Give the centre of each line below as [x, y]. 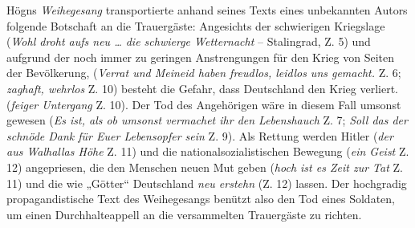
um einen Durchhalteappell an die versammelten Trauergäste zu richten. [184, 214]
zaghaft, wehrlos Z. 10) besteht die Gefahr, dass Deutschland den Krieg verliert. [202, 88]
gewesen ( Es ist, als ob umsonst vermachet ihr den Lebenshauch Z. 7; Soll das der [207, 120]
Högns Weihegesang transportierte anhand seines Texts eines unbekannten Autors [207, 10]
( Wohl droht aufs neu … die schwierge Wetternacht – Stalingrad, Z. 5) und [189, 41]
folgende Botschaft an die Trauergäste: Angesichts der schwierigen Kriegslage [196, 25]
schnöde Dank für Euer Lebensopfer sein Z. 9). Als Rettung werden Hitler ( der [200, 135]
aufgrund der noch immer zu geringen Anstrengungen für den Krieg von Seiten [201, 57]
